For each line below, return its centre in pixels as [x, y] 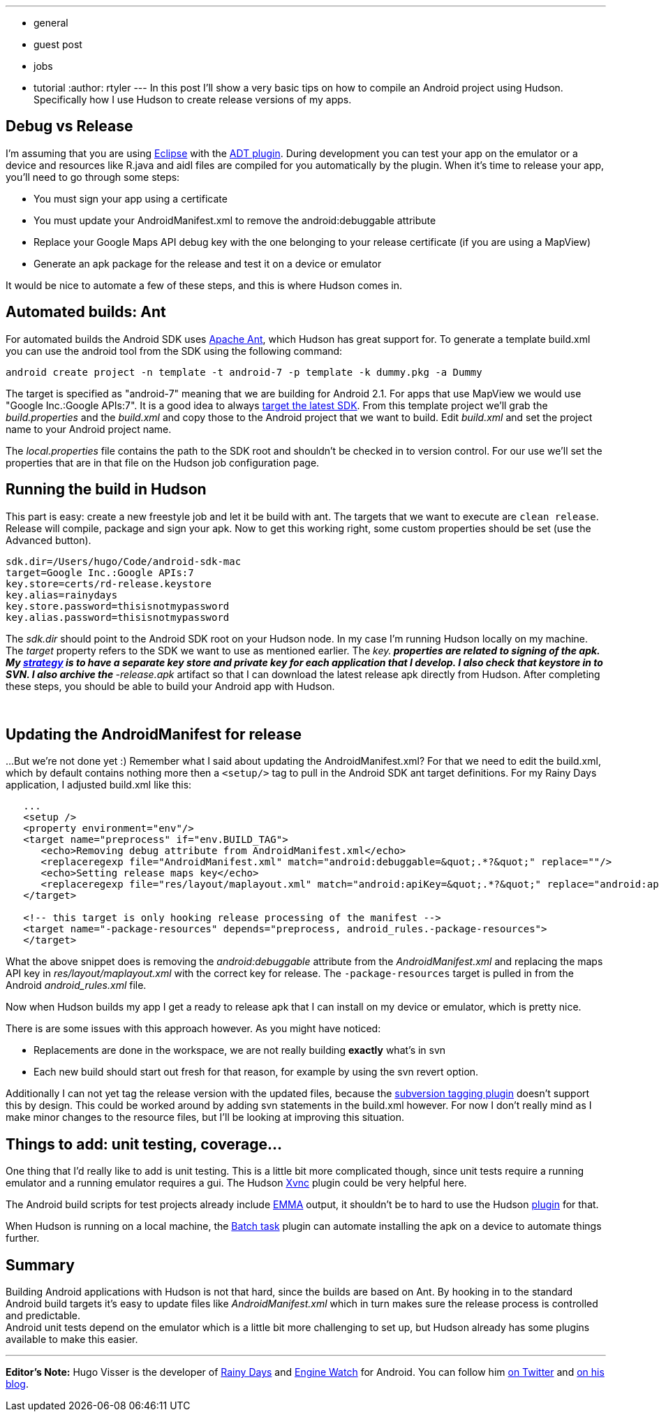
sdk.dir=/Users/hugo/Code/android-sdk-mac [124, 561]
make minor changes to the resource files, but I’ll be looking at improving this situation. [205, 1117]
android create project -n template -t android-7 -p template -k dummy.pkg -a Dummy [244, 372]
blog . [17, 1384]
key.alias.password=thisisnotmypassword [118, 617]
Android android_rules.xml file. [76, 985]
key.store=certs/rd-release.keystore [109, 583]
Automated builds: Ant [86, 312]
